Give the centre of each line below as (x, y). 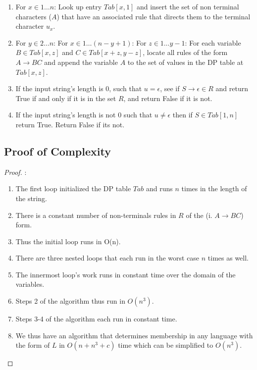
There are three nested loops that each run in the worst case (107, 258)
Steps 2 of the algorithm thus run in (70, 301)
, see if (170, 88)
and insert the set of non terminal (188, 6)
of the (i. (199, 215)
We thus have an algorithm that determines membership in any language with (134, 335)
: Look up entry (78, 6)
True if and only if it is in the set (66, 98)
